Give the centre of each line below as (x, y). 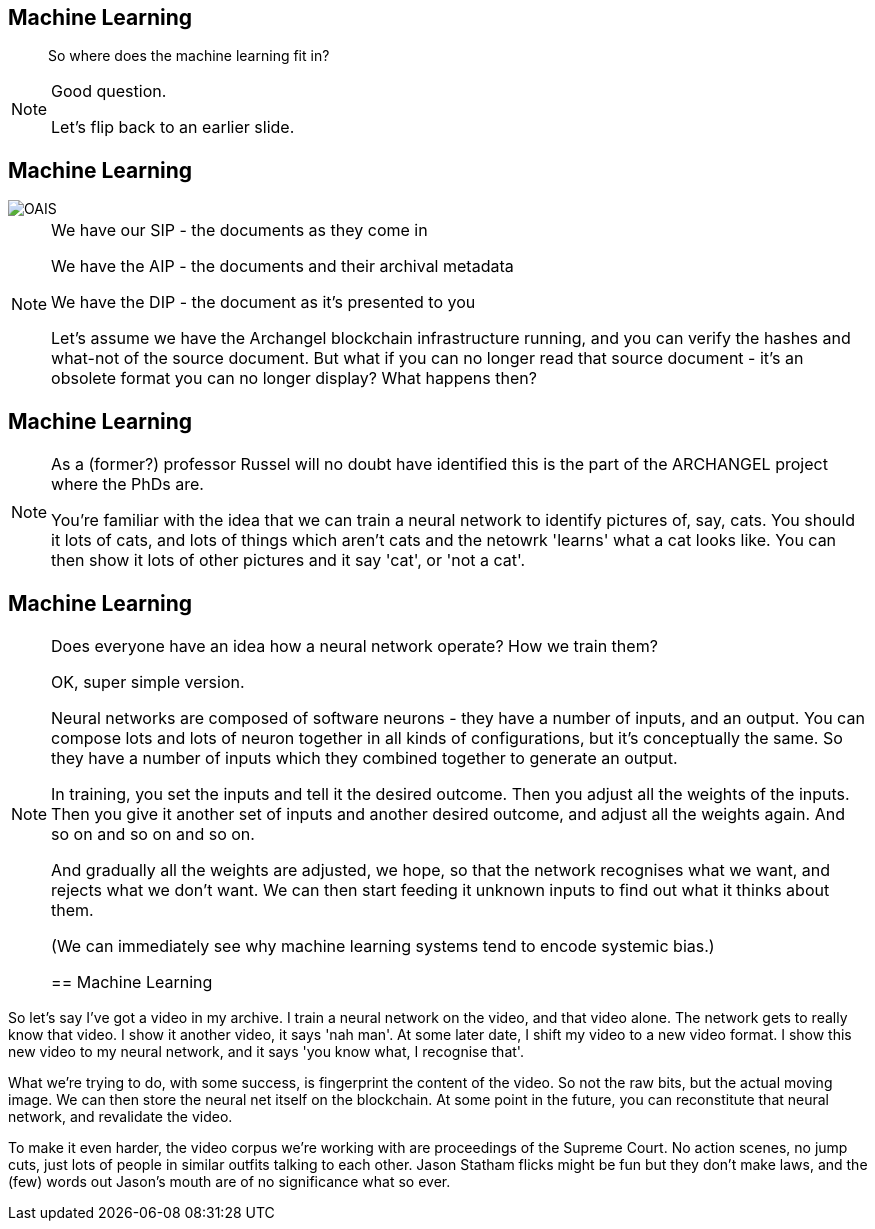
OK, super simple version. (148, 681)
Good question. (109, 91)
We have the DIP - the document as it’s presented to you (263, 302)
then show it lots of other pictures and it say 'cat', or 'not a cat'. (288, 560)
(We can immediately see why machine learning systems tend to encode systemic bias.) (383, 945)
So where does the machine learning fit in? (189, 56)
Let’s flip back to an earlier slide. (173, 127)
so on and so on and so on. (153, 833)
